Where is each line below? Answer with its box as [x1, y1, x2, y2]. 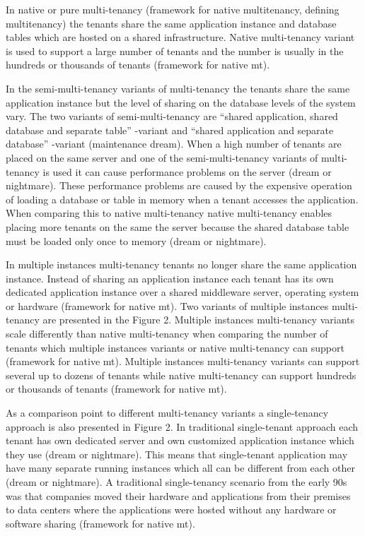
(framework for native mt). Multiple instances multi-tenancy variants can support [6, 354, 360, 369]
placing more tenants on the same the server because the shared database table [6, 219, 349, 234]
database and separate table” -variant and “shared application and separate [6, 122, 334, 137]
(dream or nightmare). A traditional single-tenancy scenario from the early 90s [6, 475, 347, 489]
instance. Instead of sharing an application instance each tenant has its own [6, 270, 334, 285]
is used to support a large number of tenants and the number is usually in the [6, 43, 344, 58]
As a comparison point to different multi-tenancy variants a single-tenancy [6, 405, 329, 420]
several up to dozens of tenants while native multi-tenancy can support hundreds [6, 367, 357, 382]
